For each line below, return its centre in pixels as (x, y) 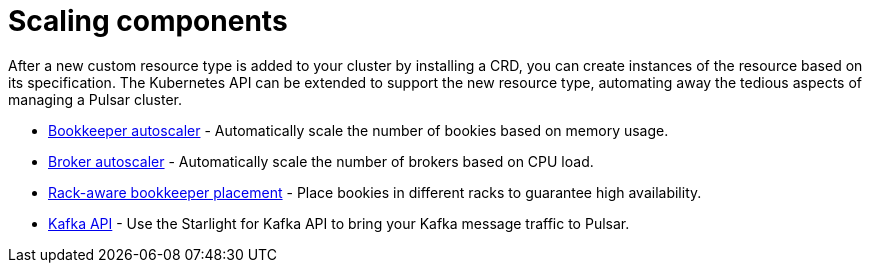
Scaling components (148, 21)
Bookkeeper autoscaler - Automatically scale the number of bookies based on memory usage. (358, 130)
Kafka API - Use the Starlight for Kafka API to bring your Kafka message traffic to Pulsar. (339, 223)
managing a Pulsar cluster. (95, 99)
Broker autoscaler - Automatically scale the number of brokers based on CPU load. (321, 161)
